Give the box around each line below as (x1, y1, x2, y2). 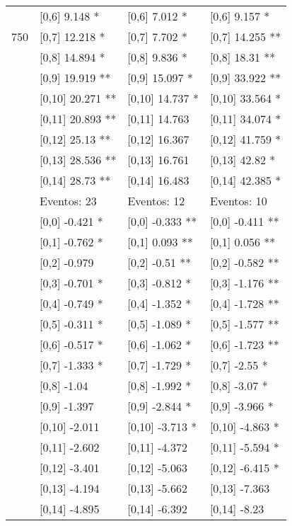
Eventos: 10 (209, 193, 267, 209)
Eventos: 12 (127, 193, 185, 209)
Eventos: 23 (40, 193, 97, 209)
